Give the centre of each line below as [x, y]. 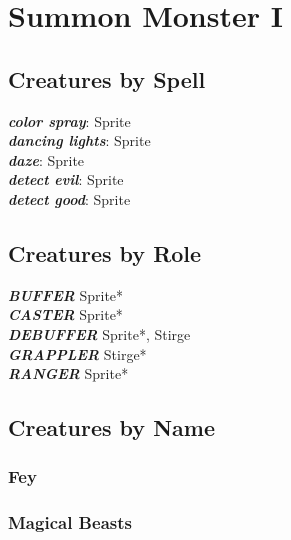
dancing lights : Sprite [79, 140]
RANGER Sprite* [68, 373]
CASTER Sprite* [65, 314]
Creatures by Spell [107, 78]
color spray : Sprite [69, 120]
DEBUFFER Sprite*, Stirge [99, 333]
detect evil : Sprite [66, 179]
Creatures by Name [111, 427]
